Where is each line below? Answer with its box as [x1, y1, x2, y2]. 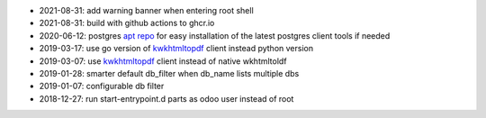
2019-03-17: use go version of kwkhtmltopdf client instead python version [39, 43, 314, 54]
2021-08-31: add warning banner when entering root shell [39, 5, 254, 15]
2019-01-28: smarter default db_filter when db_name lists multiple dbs [39, 68, 300, 78]
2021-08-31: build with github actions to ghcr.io [39, 18, 215, 29]
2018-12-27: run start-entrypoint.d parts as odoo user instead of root [39, 93, 294, 104]
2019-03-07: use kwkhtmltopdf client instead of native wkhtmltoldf [39, 55, 287, 67]
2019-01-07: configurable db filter [39, 81, 165, 92]
